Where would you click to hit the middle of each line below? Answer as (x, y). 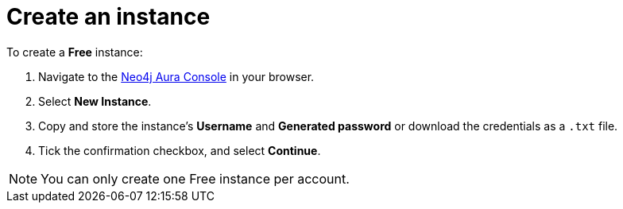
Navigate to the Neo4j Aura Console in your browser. (176, 76)
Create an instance (108, 17)
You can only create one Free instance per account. (195, 178)
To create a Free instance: (75, 52)
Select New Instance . (95, 101)
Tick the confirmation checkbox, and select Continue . (180, 150)
